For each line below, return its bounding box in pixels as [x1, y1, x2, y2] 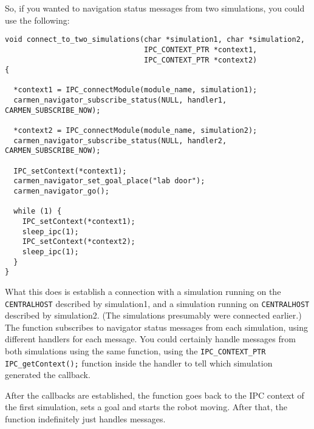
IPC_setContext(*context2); [22, 237, 135, 246]
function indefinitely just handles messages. [5, 413, 166, 425]
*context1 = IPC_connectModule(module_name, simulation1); [13, 86, 258, 95]
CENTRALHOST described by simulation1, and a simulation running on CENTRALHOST [5, 297, 310, 309]
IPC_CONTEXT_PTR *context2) [144, 55, 258, 64]
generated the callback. [5, 368, 90, 381]
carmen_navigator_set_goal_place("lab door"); [13, 177, 205, 186]
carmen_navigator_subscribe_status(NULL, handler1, [13, 96, 227, 105]
